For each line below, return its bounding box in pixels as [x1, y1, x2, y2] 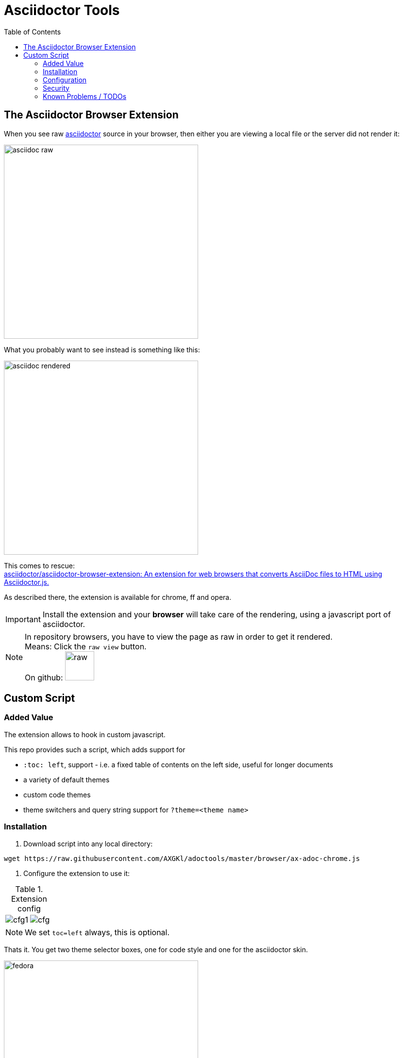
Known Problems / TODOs [43, 92, 127, 100]
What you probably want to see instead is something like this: [4, 345, 200, 354]
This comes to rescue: [4, 561, 75, 570]
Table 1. [15, 884, 43, 894]
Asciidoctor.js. [4, 578, 49, 586]
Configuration [43, 75, 87, 84]
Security [43, 83, 69, 92]
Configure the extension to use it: [23, 869, 130, 877]
